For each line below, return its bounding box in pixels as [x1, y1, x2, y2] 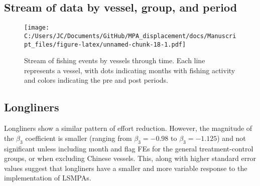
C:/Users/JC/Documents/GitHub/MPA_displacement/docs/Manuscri [24, 32, 236, 40]
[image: [24, 24, 50, 32]
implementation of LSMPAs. [4, 172, 91, 183]
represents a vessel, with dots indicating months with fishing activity [24, 65, 235, 75]
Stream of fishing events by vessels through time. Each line [24, 55, 205, 66]
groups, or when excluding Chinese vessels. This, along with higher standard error [4, 153, 256, 163]
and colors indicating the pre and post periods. [24, 75, 168, 85]
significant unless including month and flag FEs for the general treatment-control [4, 143, 253, 153]
